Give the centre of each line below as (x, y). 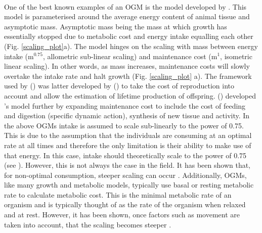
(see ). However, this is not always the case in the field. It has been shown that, (127, 165)
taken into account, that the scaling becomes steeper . (88, 224)
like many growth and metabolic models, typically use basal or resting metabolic (129, 185)
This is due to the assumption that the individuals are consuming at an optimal (128, 135)
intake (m (19, 56)
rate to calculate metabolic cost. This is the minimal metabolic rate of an (118, 194)
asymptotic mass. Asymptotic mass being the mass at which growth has (116, 26)
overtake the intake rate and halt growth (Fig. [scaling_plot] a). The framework (128, 76)
